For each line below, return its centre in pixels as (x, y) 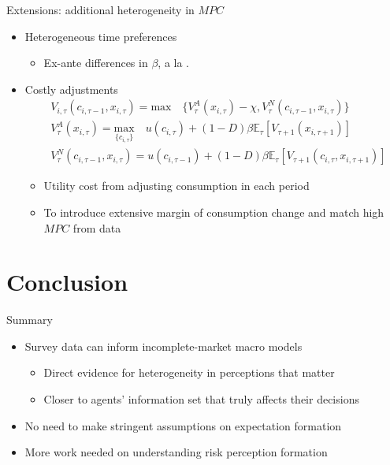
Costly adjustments (71, 89)
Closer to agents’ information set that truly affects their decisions (201, 399)
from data (97, 227)
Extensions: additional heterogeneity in (100, 9)
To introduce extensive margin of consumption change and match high (214, 212)
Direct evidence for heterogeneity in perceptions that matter (189, 372)
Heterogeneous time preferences (101, 36)
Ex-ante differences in (96, 63)
